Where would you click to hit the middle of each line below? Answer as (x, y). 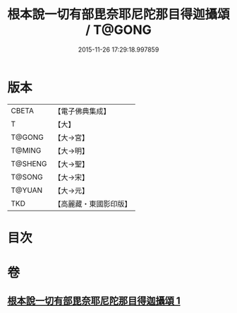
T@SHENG (29, 163)
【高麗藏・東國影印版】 (93, 203)
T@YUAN (27, 190)
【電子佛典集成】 (82, 111)
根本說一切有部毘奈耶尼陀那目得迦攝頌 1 (94, 301)
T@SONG (27, 177)
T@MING (26, 150)
